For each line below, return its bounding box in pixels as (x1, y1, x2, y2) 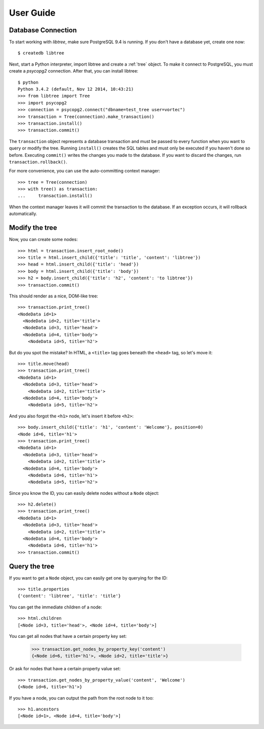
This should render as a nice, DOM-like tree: (9, 293, 98, 299)
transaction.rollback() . (9, 159, 67, 165)
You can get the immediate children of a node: (9, 604, 102, 610)
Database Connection (9, 26, 77, 34)
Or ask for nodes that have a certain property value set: (9, 666, 121, 672)
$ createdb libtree (18, 50, 65, 56)
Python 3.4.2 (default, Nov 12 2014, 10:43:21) (18, 86, 134, 92)
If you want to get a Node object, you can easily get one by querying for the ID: (9, 575, 168, 581)
